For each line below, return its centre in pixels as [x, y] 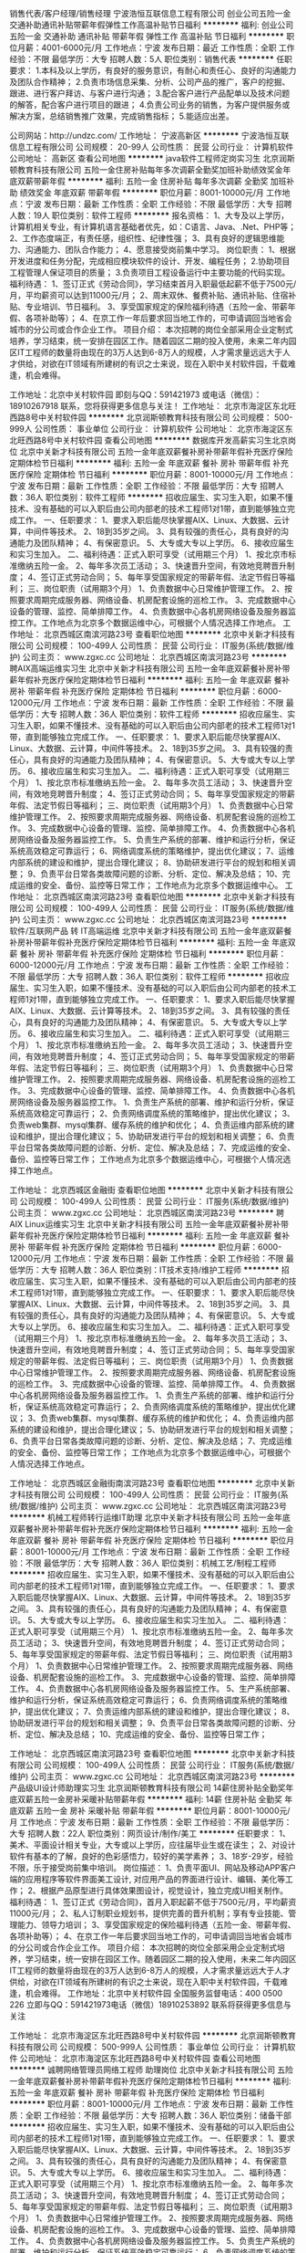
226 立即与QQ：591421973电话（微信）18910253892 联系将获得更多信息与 [150, 2005]
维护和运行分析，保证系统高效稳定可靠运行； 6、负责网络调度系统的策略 [145, 1700]
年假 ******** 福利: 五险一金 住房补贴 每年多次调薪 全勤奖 [158, 181]
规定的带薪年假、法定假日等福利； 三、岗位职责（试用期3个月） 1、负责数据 [152, 1361]
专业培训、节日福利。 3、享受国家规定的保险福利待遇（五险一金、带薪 [157, 307]
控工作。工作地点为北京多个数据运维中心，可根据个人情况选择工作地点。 [145, 623]
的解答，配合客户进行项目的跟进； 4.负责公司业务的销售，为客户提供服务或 [150, 105]
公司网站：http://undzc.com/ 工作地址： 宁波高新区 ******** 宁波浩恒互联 [149, 136]
